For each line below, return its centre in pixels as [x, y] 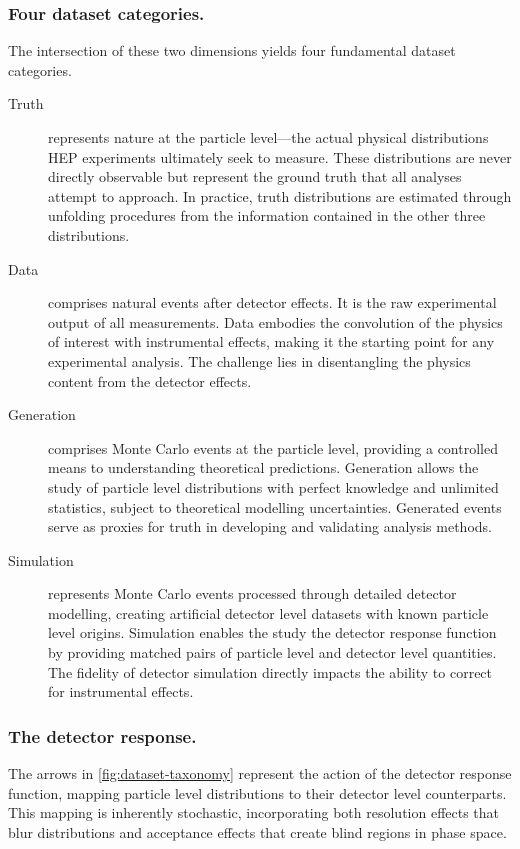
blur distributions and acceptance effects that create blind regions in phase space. [257, 831]
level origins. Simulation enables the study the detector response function [272, 632]
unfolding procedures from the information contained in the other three [267, 215]
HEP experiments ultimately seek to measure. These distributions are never [280, 156]
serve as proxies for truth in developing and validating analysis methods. [270, 526]
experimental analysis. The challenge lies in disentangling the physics [259, 360]
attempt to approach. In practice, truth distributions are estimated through [280, 195]
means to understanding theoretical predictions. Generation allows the [263, 467]
